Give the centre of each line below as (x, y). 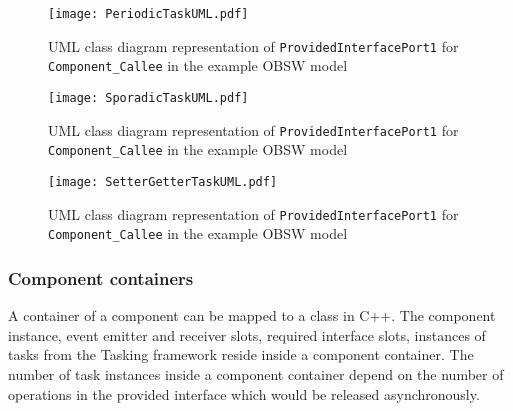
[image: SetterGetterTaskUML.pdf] (163, 181)
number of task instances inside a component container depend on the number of (256, 373)
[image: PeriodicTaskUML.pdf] (148, 14)
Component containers (101, 277)
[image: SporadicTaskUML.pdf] (148, 97)
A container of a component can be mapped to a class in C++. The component (252, 315)
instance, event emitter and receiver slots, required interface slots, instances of (247, 334)
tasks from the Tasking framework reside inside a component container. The (241, 354)
